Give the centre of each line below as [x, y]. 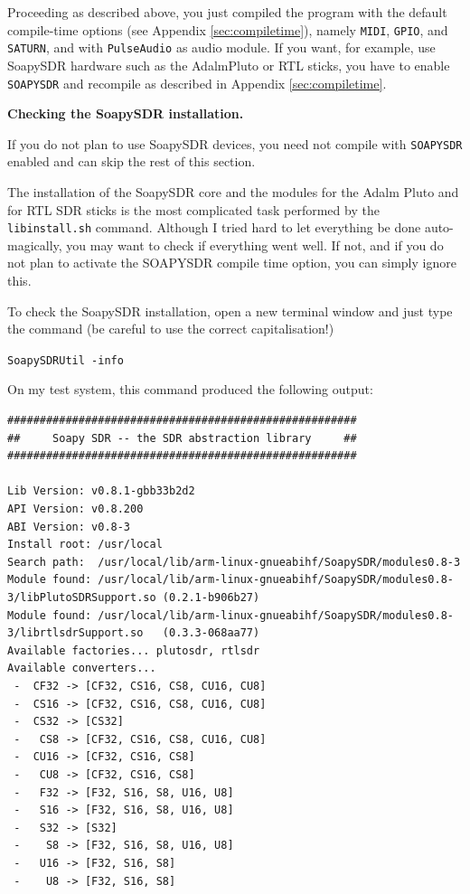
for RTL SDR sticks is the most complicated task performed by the [193, 209]
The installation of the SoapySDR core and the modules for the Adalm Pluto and [233, 192]
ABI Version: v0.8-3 [69, 527]
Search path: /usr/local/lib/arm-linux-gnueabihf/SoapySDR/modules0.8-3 [234, 562]
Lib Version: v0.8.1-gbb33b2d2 [101, 491]
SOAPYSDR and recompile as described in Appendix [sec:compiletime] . [197, 83]
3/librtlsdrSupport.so [75, 633]
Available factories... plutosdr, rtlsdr [134, 650]
